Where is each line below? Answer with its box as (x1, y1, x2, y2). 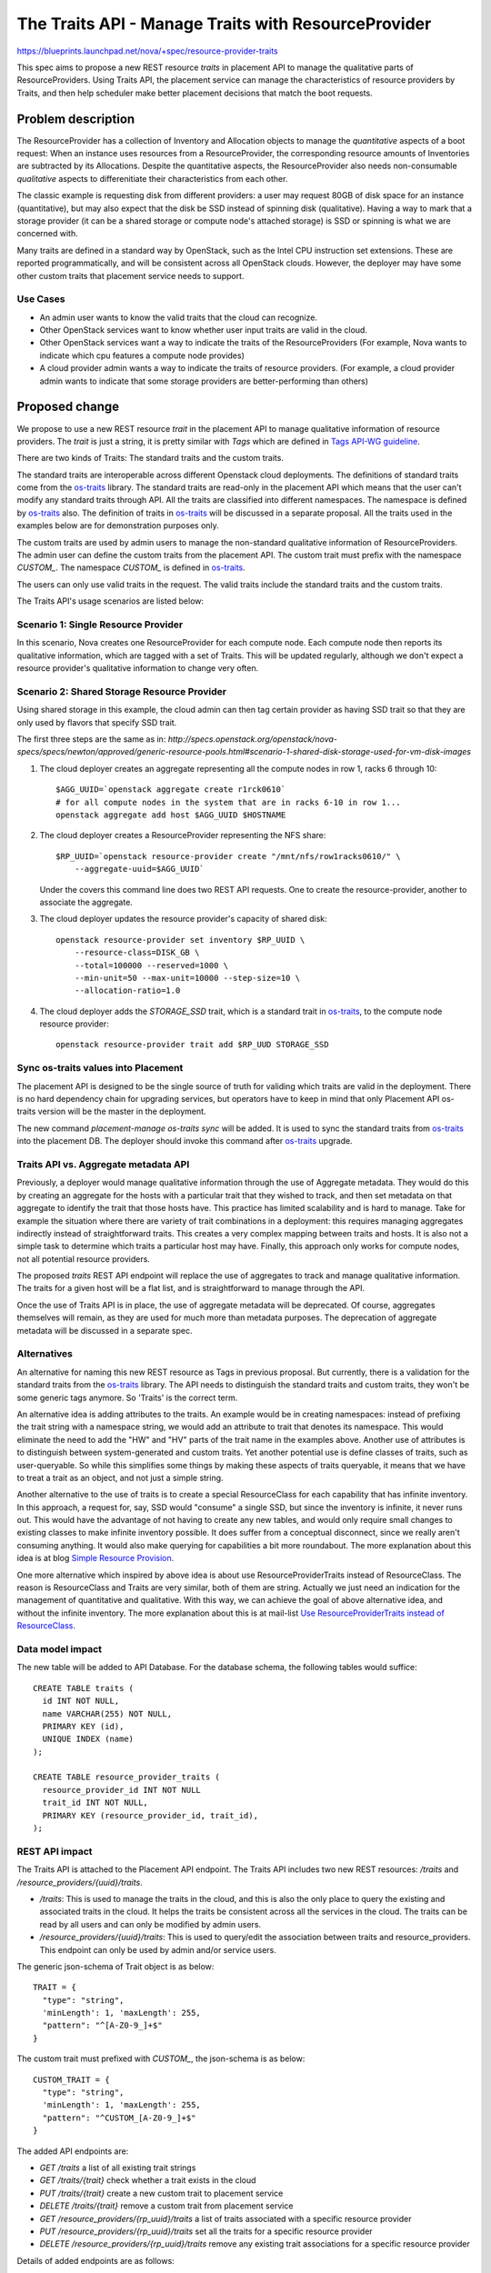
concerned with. (16, 228, 78, 239)
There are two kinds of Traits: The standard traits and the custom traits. (16, 453, 284, 464)
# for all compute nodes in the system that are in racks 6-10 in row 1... (55, 796, 401, 807)
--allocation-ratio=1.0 (74, 986, 181, 996)
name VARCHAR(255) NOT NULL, (42, 1708, 173, 1718)
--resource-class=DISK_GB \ (74, 947, 200, 958)
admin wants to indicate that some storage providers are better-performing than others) (39, 375, 368, 386)
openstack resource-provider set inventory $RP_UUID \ (55, 935, 306, 945)
